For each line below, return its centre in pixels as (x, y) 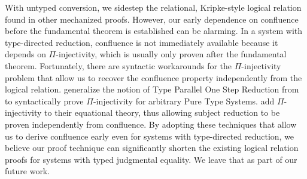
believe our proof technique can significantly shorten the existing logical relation (152, 148)
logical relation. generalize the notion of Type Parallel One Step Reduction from (152, 89)
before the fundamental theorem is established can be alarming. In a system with (154, 31)
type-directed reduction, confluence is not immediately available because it (142, 42)
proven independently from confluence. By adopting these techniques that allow (151, 124)
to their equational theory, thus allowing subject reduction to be (162, 112)
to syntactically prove (44, 101)
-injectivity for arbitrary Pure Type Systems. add (184, 101)
